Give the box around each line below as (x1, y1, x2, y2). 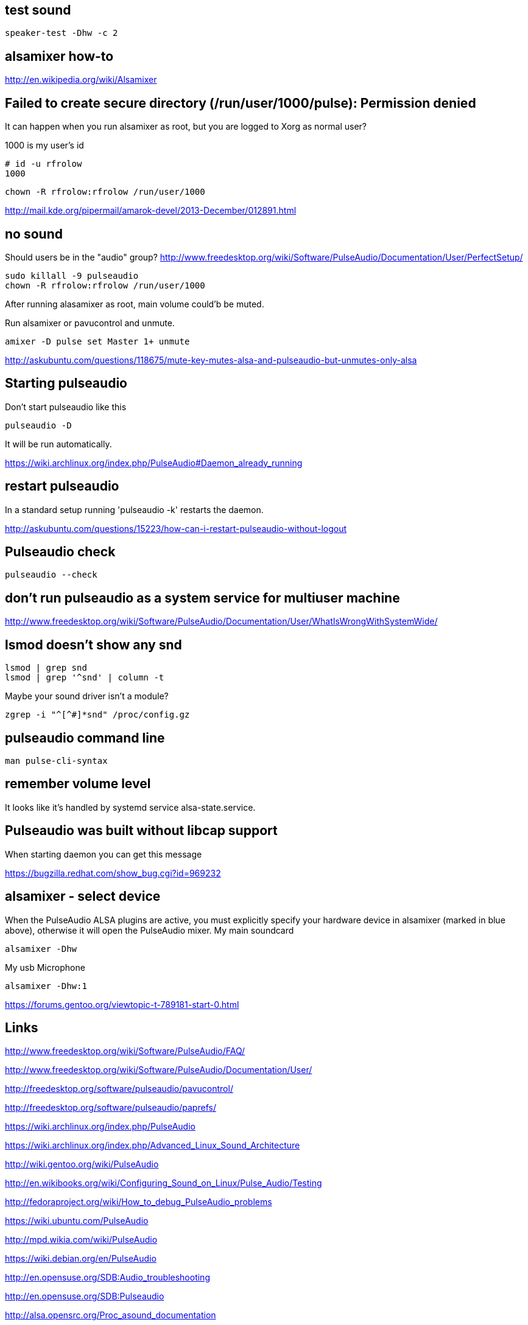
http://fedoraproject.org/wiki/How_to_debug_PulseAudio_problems (5, 1197, 272, 1208)
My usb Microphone (5, 962, 85, 973)
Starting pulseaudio (5, 376, 127, 391)
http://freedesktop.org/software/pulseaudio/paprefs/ (5, 1102, 216, 1113)
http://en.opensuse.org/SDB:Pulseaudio (5, 1291, 164, 1302)
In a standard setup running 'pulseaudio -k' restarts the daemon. (5, 504, 264, 515)
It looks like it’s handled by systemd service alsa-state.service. (5, 802, 256, 813)
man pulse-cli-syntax (5, 756, 108, 766)
